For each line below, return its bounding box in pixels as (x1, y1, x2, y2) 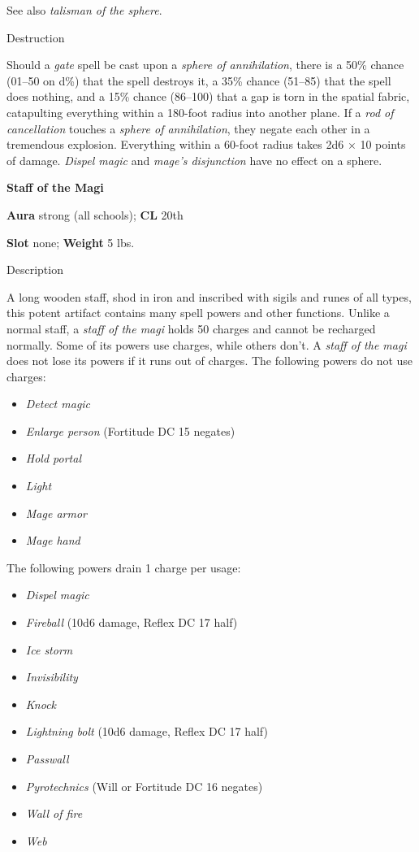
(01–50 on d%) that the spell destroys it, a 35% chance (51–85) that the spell (6, 72, 391, 89)
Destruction (6, 28, 65, 46)
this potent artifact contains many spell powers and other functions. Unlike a (6, 304, 390, 321)
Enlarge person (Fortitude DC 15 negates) (25, 422, 235, 439)
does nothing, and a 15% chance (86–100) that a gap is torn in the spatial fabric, (6, 88, 410, 105)
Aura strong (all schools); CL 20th (6, 206, 184, 223)
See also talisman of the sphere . (6, 2, 162, 18)
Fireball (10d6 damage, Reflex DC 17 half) (25, 614, 238, 631)
